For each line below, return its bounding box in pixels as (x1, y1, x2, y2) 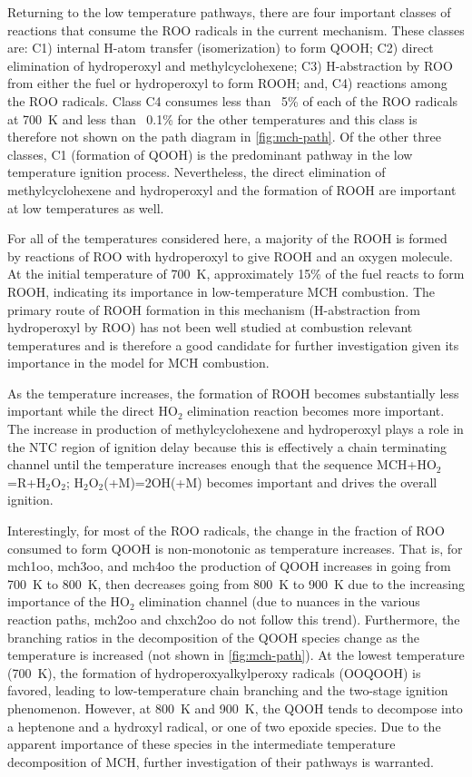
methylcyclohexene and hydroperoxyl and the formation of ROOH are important (7, 180, 457, 199)
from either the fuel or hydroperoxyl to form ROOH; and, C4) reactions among (7, 74, 447, 93)
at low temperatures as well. (7, 198, 164, 217)
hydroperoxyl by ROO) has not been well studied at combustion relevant (7, 318, 413, 337)
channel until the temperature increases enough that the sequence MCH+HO (7, 455, 437, 474)
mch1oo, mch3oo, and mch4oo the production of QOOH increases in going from (7, 556, 451, 575)
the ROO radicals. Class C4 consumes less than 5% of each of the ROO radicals (7, 91, 458, 110)
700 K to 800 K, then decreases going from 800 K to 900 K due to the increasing (7, 574, 465, 593)
